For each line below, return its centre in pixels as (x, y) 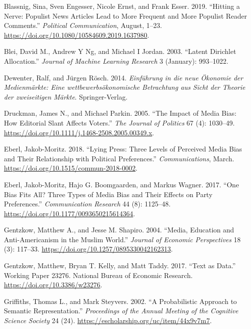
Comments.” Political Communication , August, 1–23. (83, 25)
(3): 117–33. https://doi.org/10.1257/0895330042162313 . (88, 249)
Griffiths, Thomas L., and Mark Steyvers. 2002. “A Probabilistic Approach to (121, 301)
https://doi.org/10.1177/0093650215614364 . (70, 213)
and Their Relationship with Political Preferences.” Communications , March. (119, 158)
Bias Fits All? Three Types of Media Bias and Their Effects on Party (108, 194)
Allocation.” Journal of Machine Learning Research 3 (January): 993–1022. (116, 61)
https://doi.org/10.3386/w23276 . (53, 285)
